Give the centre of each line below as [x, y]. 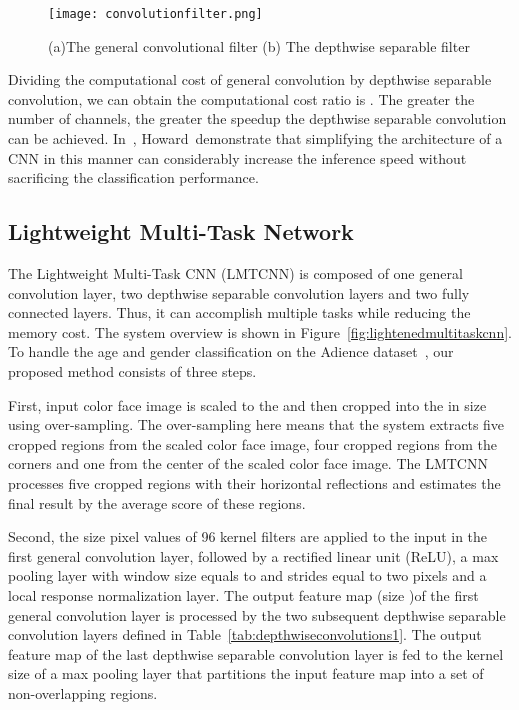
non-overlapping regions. [83, 692]
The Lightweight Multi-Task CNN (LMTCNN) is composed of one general [235, 273]
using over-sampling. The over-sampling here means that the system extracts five [256, 424]
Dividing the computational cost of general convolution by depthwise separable [250, 79]
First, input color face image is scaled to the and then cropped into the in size [247, 404]
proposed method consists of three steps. [132, 370]
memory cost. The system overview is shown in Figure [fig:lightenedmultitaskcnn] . [260, 331]
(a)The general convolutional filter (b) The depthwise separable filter [259, 45]
